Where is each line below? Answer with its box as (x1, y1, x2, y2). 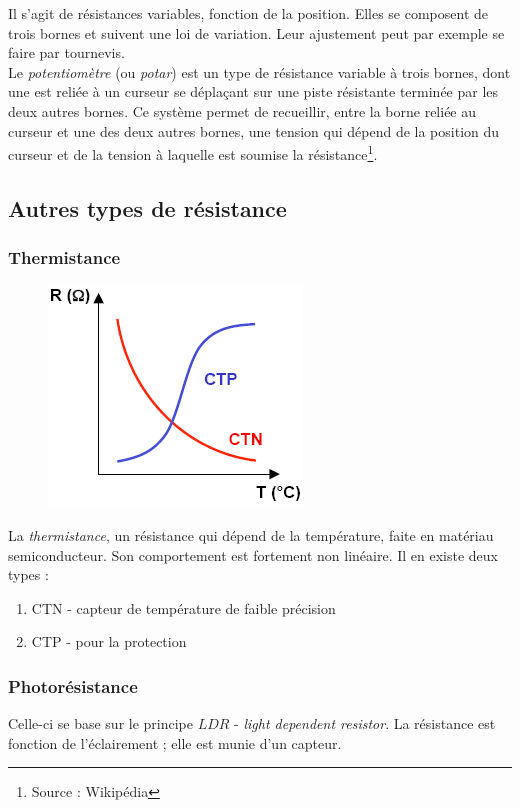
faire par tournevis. (8, 42, 125, 63)
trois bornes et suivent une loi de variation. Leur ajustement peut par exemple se (8, 22, 505, 43)
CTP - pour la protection (31, 631, 187, 652)
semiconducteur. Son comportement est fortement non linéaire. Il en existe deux (8, 544, 498, 565)
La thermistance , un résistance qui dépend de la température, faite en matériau (8, 525, 494, 545)
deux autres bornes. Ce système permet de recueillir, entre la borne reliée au (8, 100, 477, 121)
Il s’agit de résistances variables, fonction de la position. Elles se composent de (8, 3, 489, 23)
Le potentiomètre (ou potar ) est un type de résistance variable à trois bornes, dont (8, 61, 511, 82)
